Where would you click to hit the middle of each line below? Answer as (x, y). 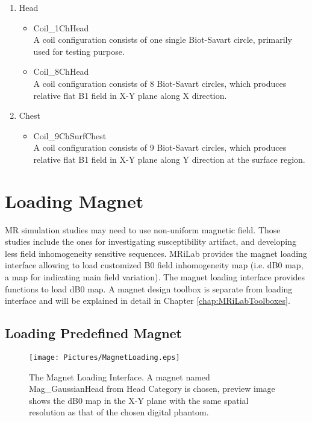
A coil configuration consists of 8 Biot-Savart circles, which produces (160, 83)
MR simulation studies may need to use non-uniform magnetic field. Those (143, 229)
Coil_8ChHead (61, 71)
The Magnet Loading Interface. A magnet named (120, 376)
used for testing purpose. (79, 51)
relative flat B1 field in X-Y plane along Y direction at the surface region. (169, 159)
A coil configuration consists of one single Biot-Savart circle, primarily (163, 39)
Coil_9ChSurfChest (70, 135)
